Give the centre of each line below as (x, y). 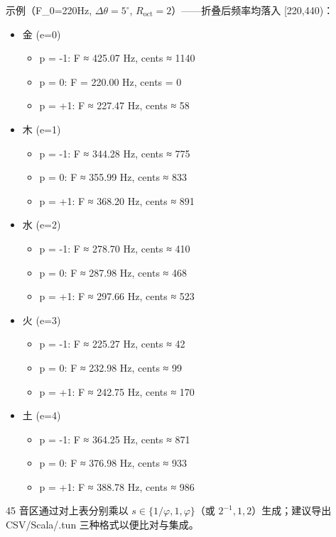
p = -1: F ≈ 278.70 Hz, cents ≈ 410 (115, 248)
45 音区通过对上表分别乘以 (67, 510)
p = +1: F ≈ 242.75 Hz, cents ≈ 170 (117, 391)
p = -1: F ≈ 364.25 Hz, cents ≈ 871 (115, 439)
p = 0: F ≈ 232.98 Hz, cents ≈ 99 (110, 367)
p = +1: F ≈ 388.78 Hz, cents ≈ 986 (117, 486)
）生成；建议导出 (292, 510)
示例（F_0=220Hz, (49, 10)
